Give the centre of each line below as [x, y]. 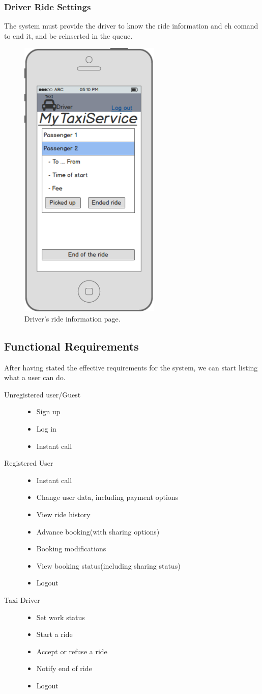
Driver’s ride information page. [72, 318]
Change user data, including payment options [107, 497]
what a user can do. [35, 377]
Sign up [48, 411]
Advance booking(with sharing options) [98, 531]
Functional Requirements [71, 346]
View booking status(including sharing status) [108, 565]
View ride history [63, 514]
